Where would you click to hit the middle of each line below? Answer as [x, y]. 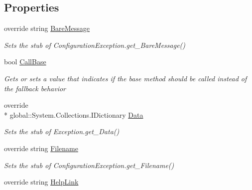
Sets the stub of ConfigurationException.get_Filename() [89, 165]
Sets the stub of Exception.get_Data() [62, 131]
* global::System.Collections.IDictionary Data [74, 114]
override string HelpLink [41, 182]
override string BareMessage [47, 28]
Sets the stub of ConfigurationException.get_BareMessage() [95, 45]
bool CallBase [25, 62]
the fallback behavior [35, 88]
